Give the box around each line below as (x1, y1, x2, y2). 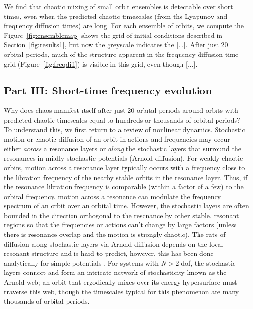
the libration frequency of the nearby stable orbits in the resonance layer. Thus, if (4, 172, 248, 182)
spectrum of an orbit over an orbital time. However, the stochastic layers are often (4, 200, 249, 211)
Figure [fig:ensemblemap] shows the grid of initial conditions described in (4, 30, 223, 40)
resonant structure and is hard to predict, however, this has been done (4, 248, 214, 258)
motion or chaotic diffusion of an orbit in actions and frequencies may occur (4, 134, 230, 144)
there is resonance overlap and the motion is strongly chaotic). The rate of (4, 229, 226, 239)
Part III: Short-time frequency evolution (4, 82, 212, 97)
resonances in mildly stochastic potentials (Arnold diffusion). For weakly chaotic (4, 153, 243, 163)
